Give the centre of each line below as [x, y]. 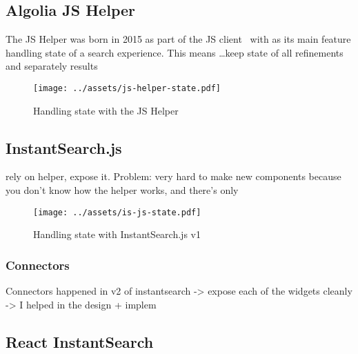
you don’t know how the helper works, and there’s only [122, 190]
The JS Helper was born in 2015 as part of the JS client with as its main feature [178, 39]
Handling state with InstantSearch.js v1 [117, 234]
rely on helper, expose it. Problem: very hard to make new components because [173, 176]
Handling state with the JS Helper [106, 110]
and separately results [52, 66]
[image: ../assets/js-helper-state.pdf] [127, 88]
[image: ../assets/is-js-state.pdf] [117, 212]
